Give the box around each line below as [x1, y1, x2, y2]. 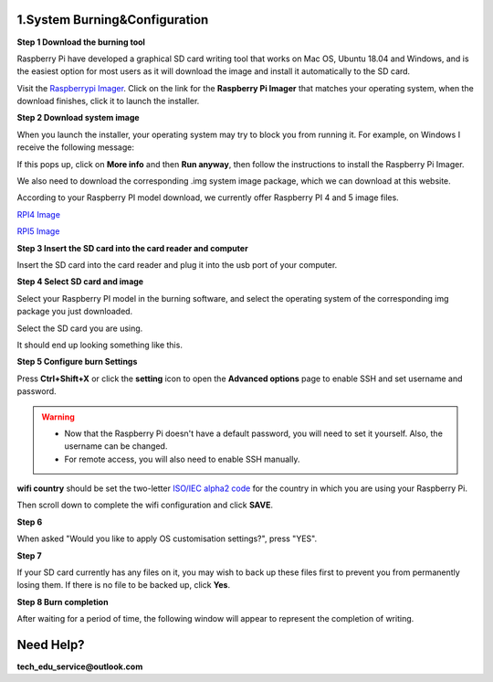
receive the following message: [16, 142, 134, 153]
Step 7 [16, 549, 42, 561]
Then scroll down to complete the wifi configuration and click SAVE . [16, 499, 274, 511]
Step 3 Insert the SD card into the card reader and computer [16, 242, 248, 253]
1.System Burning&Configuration [16, 12, 209, 27]
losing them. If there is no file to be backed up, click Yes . [16, 580, 231, 591]
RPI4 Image [16, 208, 61, 219]
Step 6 [16, 517, 43, 527]
